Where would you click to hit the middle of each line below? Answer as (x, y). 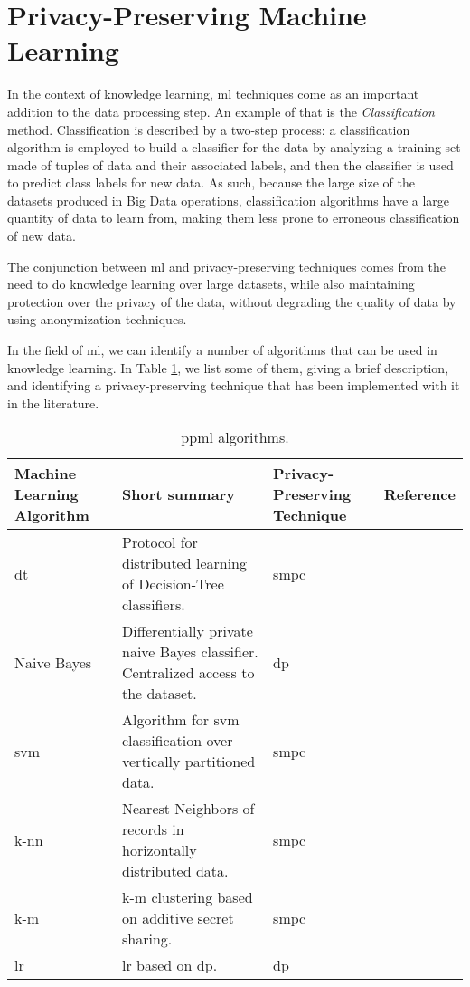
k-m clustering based (188, 897)
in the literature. (53, 402)
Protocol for (160, 542)
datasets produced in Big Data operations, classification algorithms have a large (229, 200)
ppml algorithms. (235, 437)
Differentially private (188, 631)
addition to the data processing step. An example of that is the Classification (221, 111)
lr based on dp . (170, 965)
